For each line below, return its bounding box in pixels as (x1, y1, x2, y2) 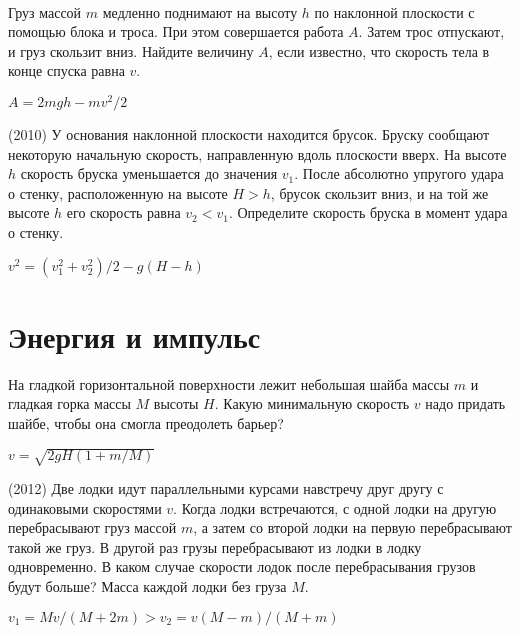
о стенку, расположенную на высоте (8, 182, 228, 203)
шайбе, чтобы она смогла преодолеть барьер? (8, 412, 284, 433)
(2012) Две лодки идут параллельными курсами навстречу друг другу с (8, 478, 444, 499)
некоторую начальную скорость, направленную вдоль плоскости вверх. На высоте (8, 143, 507, 164)
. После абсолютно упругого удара (294, 163, 504, 184)
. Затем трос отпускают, (358, 21, 505, 42)
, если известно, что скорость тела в (268, 40, 490, 61)
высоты (153, 393, 199, 414)
